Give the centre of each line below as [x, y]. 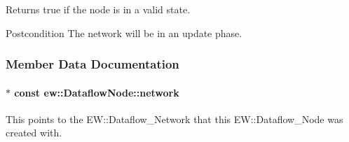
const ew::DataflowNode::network [97, 92]
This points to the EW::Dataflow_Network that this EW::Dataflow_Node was [174, 119]
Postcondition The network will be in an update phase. [124, 33]
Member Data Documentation [93, 64]
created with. [34, 133]
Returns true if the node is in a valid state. [98, 9]
